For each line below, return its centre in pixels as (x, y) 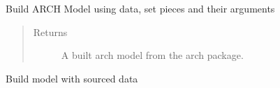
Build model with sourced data (72, 78)
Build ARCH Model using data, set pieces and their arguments (140, 8)
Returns (50, 32)
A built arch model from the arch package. (152, 55)
